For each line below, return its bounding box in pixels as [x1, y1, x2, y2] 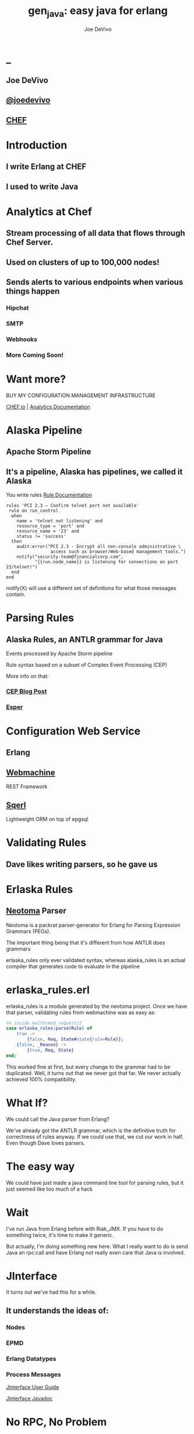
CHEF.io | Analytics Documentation [6, 403, 90, 410]
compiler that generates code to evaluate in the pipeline [6, 963, 140, 970]
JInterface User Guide [6, 1383, 59, 1390]
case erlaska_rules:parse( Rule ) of [6, 1025, 93, 1032]
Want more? [6, 373, 66, 385]
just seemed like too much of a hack [6, 1185, 93, 1192]
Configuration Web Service [6, 725, 141, 738]
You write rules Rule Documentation [6, 491, 92, 498]
